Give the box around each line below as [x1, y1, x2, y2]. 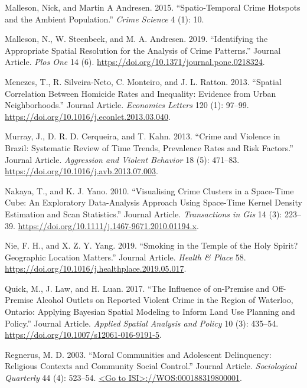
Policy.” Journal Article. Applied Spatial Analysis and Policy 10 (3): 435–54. [5, 317, 279, 329]
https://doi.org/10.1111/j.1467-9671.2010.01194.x [18, 219, 197, 232]
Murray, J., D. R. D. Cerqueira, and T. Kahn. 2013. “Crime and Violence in [5, 130, 280, 142]
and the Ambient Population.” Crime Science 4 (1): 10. [5, 12, 204, 25]
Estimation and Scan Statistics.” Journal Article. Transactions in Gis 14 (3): [5, 207, 282, 220]
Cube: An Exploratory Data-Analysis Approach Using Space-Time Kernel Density [5, 196, 302, 208]
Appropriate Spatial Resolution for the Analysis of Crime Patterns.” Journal [5, 44, 281, 56]
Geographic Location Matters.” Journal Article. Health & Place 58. [5, 250, 246, 263]
